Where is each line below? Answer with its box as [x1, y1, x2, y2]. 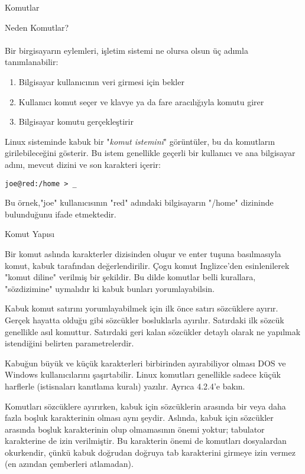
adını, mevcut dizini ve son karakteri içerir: [5, 158, 161, 170]
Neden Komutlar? [5, 21, 69, 33]
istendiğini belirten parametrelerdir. [5, 337, 134, 349]
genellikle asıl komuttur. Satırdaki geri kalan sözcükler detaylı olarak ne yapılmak [5, 325, 301, 337]
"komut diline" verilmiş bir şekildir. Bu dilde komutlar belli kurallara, [5, 271, 256, 283]
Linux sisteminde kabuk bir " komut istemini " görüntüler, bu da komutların [5, 135, 275, 147]
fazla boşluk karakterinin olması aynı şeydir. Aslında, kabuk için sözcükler [5, 411, 274, 424]
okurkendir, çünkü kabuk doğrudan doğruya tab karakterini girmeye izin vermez [5, 446, 296, 458]
